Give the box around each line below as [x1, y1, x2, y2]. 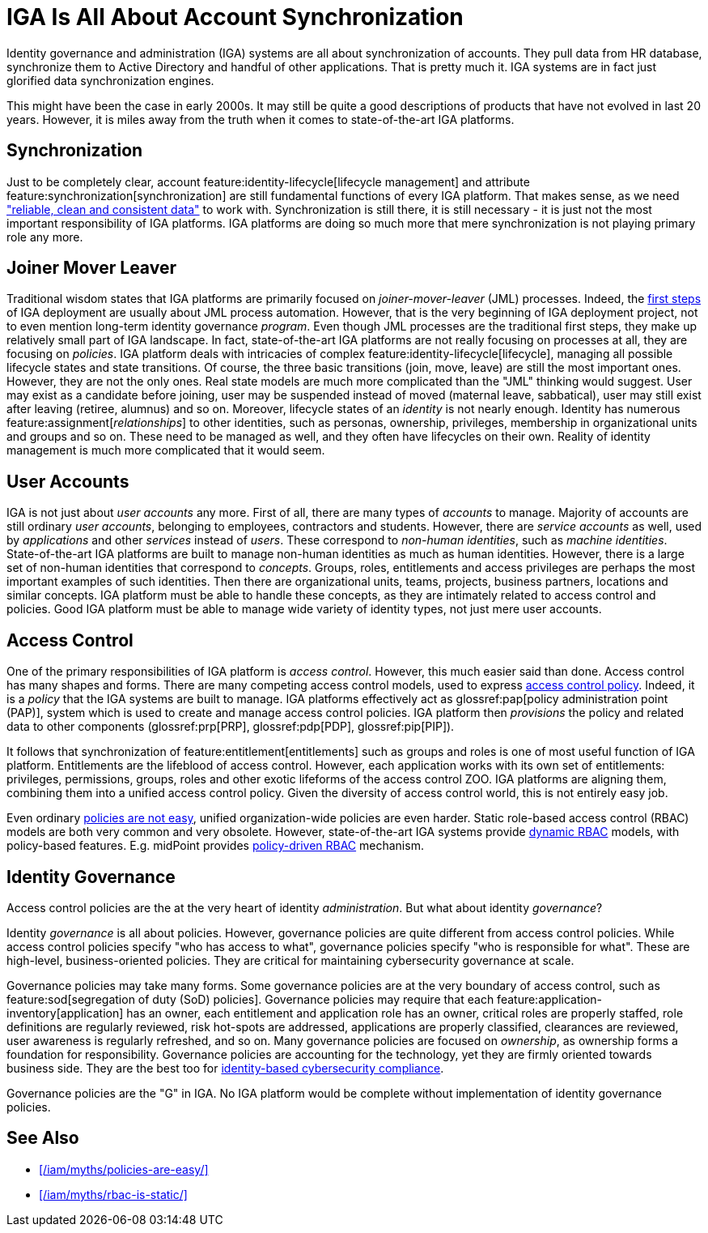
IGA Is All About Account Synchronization [6, 3, 464, 31]
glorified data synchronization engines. [6, 73, 214, 87]
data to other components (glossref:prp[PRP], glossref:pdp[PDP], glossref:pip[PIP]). [6, 719, 455, 734]
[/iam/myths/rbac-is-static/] [39, 1187, 188, 1201]
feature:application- [497, 992, 603, 1006]
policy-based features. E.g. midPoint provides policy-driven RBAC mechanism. [6, 838, 424, 853]
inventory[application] [6, 1005, 124, 1020]
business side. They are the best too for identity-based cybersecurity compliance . [6, 1060, 444, 1075]
